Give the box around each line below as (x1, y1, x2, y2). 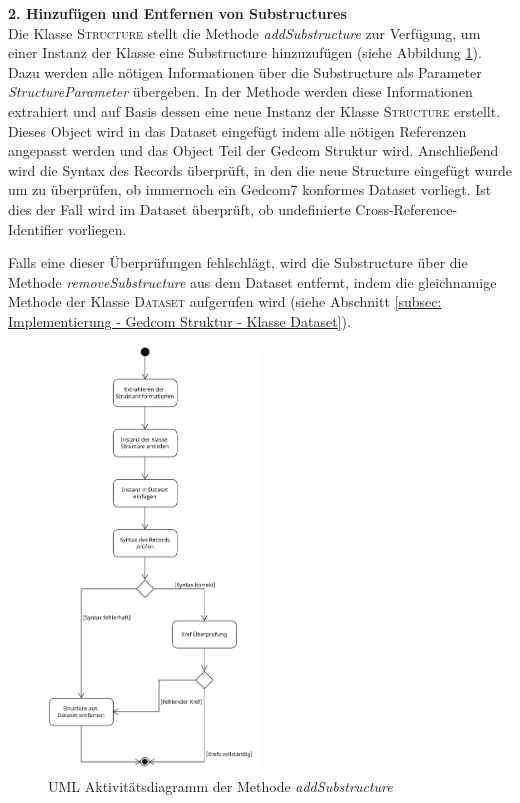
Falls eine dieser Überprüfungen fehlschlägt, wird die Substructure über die (8, 252, 468, 273)
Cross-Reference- (355, 198, 458, 219)
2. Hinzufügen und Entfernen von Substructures (8, 3, 347, 23)
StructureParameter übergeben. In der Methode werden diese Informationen (8, 81, 473, 102)
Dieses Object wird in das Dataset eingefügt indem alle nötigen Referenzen (8, 120, 467, 141)
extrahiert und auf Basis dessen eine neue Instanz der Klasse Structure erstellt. (8, 100, 501, 121)
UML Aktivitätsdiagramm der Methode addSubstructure (48, 775, 393, 796)
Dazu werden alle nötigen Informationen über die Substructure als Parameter (8, 61, 482, 82)
